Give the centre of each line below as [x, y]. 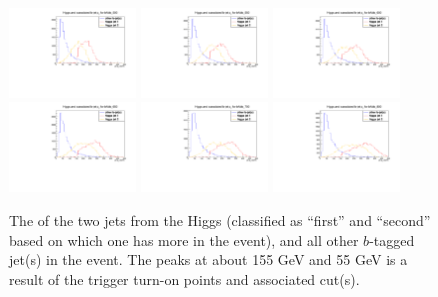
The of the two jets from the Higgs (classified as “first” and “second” [220, 219]
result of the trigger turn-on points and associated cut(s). [184, 278]
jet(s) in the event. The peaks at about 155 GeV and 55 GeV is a [208, 259]
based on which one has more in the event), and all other [184, 239]
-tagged [392, 239]
